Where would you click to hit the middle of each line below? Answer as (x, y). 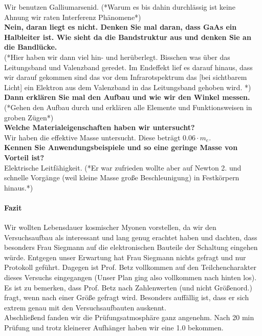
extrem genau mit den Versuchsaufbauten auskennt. (85, 307)
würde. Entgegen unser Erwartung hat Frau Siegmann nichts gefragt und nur (125, 257)
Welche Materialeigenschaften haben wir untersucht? (100, 127)
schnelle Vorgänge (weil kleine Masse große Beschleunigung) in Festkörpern (122, 177)
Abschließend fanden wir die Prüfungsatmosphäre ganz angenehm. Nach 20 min (129, 317)
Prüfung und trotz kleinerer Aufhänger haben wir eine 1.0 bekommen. (114, 328)
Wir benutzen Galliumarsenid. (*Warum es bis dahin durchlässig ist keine (120, 7)
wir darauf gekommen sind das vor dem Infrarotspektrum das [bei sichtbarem (126, 77)
